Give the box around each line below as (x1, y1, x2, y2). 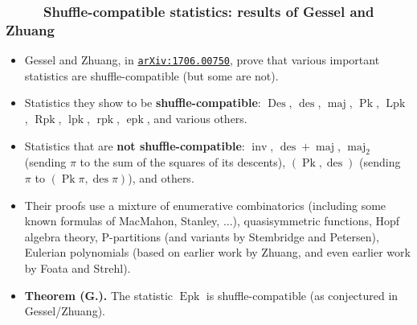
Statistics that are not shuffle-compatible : (24, 137, 245, 154)
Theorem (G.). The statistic (24, 286, 174, 303)
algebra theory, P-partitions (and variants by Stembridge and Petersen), (24, 228, 379, 245)
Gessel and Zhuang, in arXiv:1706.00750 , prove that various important (24, 51, 380, 68)
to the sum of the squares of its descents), (80, 154, 286, 171)
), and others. (128, 169, 194, 186)
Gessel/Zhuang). (24, 302, 105, 319)
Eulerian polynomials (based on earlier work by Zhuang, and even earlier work (24, 244, 411, 261)
